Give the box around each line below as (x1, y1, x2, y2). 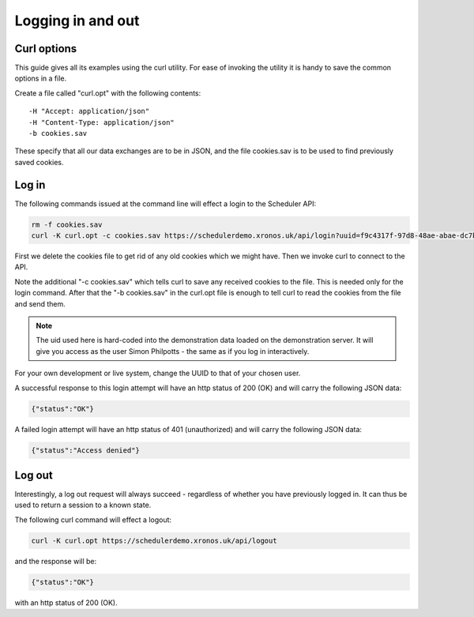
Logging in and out (14, 12, 140, 29)
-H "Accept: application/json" (28, 107, 150, 116)
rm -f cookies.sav (31, 220, 103, 229)
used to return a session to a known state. (14, 500, 152, 510)
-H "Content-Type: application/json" (28, 118, 175, 126)
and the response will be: (14, 556, 97, 566)
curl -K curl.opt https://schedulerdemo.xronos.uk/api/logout (31, 536, 277, 545)
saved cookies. (14, 157, 64, 167)
